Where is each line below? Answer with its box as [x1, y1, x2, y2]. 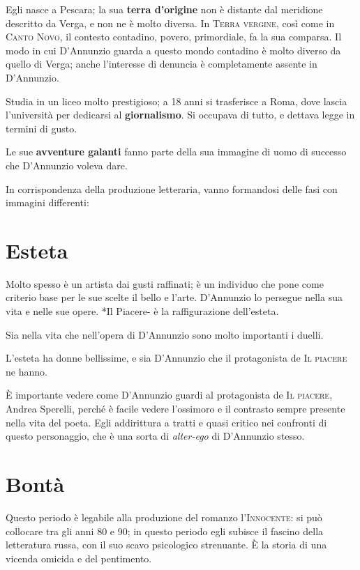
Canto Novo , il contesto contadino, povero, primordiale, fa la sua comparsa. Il [6, 29, 342, 44]
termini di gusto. [6, 121, 77, 135]
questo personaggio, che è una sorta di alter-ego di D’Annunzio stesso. [6, 429, 305, 443]
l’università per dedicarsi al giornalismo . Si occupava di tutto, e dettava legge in [6, 107, 355, 122]
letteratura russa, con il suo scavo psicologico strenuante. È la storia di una [6, 537, 327, 552]
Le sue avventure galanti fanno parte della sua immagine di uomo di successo [6, 144, 347, 159]
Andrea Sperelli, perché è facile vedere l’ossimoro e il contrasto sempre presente [6, 401, 345, 415]
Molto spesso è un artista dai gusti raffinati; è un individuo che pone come [6, 276, 324, 291]
